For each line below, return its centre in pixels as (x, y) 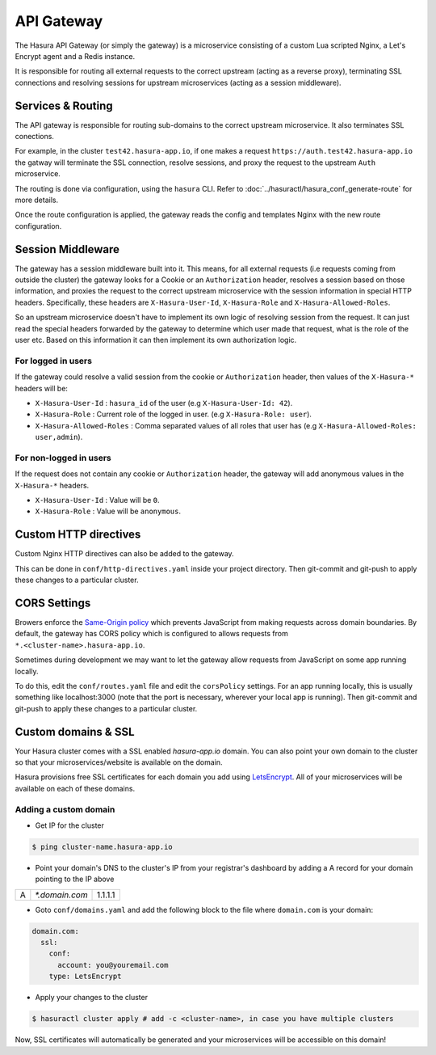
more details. (37, 200)
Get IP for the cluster (70, 825)
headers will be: (42, 388)
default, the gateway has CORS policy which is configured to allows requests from (151, 634)
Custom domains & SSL (75, 732)
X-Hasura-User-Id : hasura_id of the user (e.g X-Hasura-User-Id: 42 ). (164, 403)
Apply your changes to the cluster (92, 998)
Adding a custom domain (65, 809)
